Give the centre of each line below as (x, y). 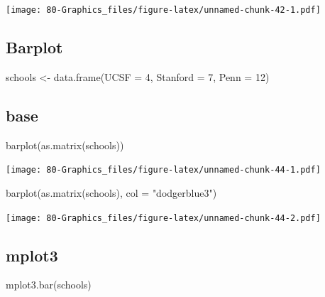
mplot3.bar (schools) (49, 285)
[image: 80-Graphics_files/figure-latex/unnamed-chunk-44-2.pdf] (163, 218)
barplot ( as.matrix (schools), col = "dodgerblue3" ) (111, 192)
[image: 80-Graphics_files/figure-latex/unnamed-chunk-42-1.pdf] (163, 10)
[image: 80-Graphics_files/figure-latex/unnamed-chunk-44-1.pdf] (163, 170)
